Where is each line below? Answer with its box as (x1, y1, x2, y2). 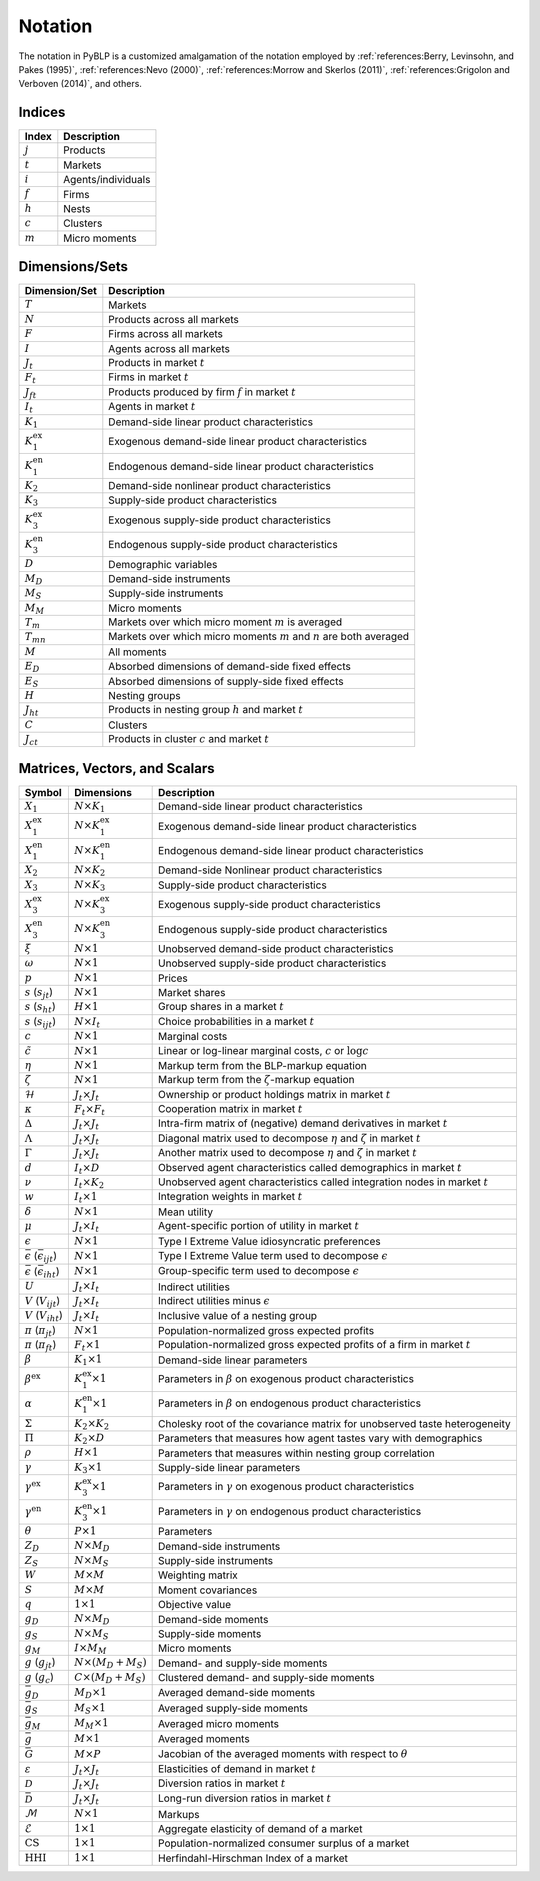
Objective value (158, 1598, 232, 1612)
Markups (158, 1807, 200, 1821)
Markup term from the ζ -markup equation (158, 1073, 355, 1087)
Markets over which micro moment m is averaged (108, 615, 343, 629)
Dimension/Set (24, 284, 97, 298)
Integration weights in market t (158, 1190, 303, 1204)
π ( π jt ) (24, 1323, 57, 1339)
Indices (18, 104, 66, 121)
